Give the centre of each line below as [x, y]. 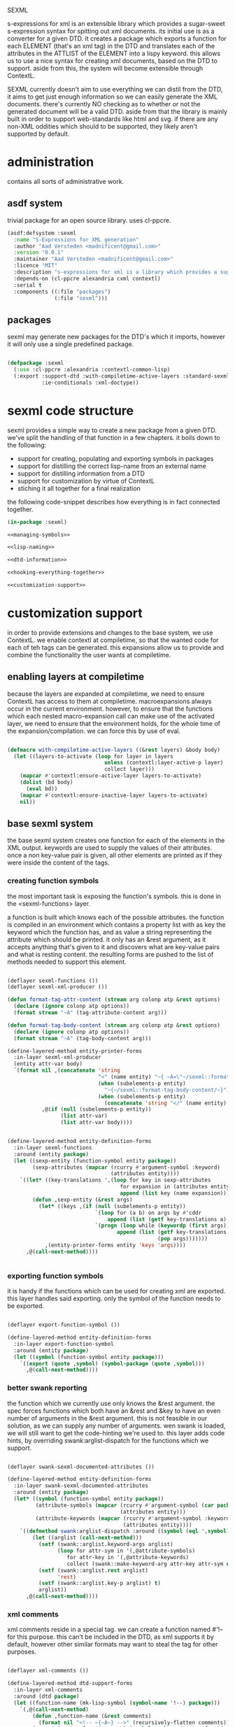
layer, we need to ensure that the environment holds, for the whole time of [114, 723]
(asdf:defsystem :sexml [42, 233]
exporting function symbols [55, 1276]
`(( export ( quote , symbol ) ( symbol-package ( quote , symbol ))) [112, 1363]
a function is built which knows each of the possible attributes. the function [116, 917]
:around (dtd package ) [47, 1696]
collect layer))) [129, 769]
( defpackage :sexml [36, 363]
